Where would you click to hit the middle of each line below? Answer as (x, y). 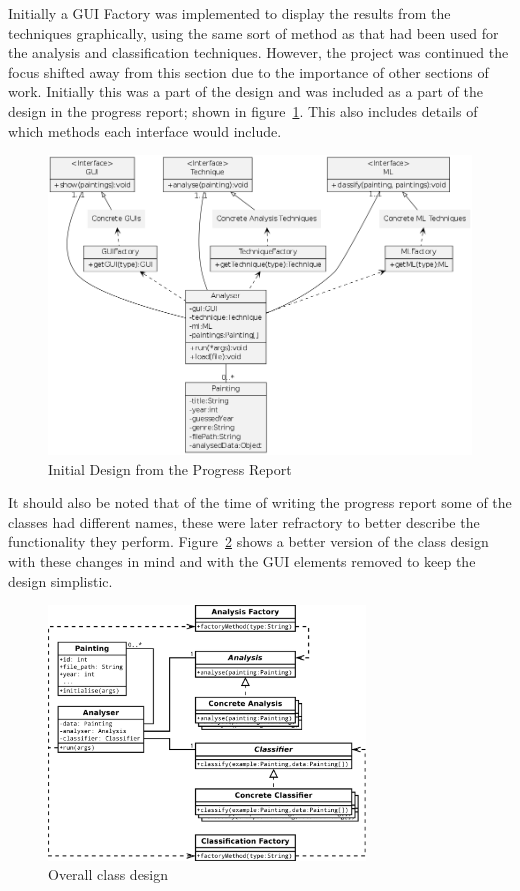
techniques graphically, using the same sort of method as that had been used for (253, 32)
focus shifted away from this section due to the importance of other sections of (248, 71)
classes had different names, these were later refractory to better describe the (244, 521)
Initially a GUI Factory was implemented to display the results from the (229, 13)
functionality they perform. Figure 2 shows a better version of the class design (248, 541)
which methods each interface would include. (145, 130)
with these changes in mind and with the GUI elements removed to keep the (242, 561)
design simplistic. (60, 580)
